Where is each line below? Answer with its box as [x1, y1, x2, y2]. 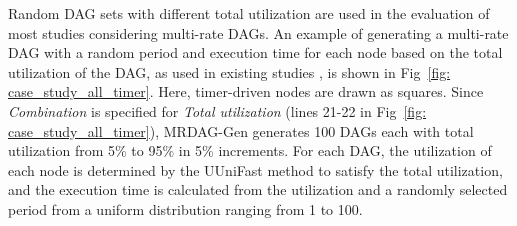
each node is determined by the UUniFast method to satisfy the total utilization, [8, 159, 503, 180]
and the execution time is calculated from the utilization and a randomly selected [8, 179, 508, 200]
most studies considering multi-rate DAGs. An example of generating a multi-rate [8, 22, 509, 43]
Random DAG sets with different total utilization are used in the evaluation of [8, 3, 490, 23]
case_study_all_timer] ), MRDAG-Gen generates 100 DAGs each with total [8, 120, 474, 141]
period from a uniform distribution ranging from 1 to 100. [8, 198, 363, 219]
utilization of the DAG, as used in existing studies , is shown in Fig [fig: [8, 61, 451, 82]
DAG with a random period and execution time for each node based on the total [8, 42, 503, 63]
